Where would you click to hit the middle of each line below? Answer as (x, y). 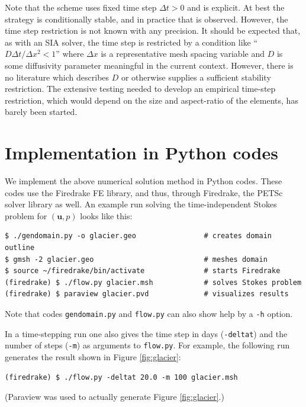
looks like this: (106, 215)
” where (70, 54)
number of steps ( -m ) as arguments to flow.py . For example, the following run (147, 345)
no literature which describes (57, 77)
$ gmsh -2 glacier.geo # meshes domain (136, 259)
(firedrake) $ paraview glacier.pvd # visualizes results (147, 294)
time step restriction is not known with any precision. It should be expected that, (153, 31)
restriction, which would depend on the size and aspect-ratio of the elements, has (152, 100)
